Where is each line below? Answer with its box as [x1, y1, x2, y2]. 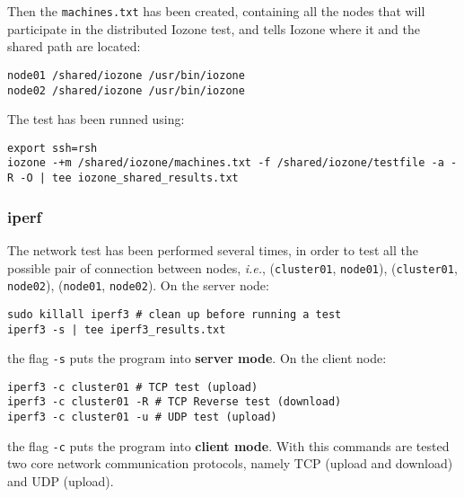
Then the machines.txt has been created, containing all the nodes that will [7, 2, 425, 20]
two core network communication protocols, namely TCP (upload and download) [7, 454, 453, 473]
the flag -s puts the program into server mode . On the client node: [7, 349, 387, 368]
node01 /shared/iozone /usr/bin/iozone [7, 68, 245, 82]
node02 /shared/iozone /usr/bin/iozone [7, 84, 245, 97]
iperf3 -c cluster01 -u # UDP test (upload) [7, 411, 277, 424]
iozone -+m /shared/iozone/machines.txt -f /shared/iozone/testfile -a [7, 156, 444, 170]
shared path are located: [7, 37, 141, 56]
